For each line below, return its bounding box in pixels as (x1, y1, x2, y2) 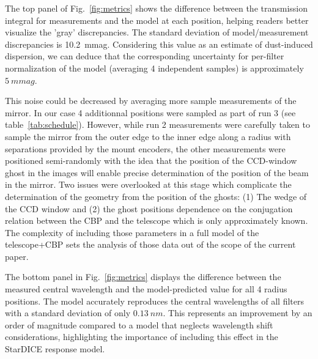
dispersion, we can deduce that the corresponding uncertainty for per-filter (5, 50, 284, 62)
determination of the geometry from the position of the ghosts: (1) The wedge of (5, 190, 307, 202)
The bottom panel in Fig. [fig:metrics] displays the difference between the (5, 270, 281, 283)
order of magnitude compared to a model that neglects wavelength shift (5, 318, 273, 331)
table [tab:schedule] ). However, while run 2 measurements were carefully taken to (5, 118, 310, 131)
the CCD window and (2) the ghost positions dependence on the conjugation (5, 202, 293, 215)
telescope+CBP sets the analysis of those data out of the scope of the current (5, 238, 296, 251)
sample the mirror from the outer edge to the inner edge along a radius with (5, 130, 291, 142)
